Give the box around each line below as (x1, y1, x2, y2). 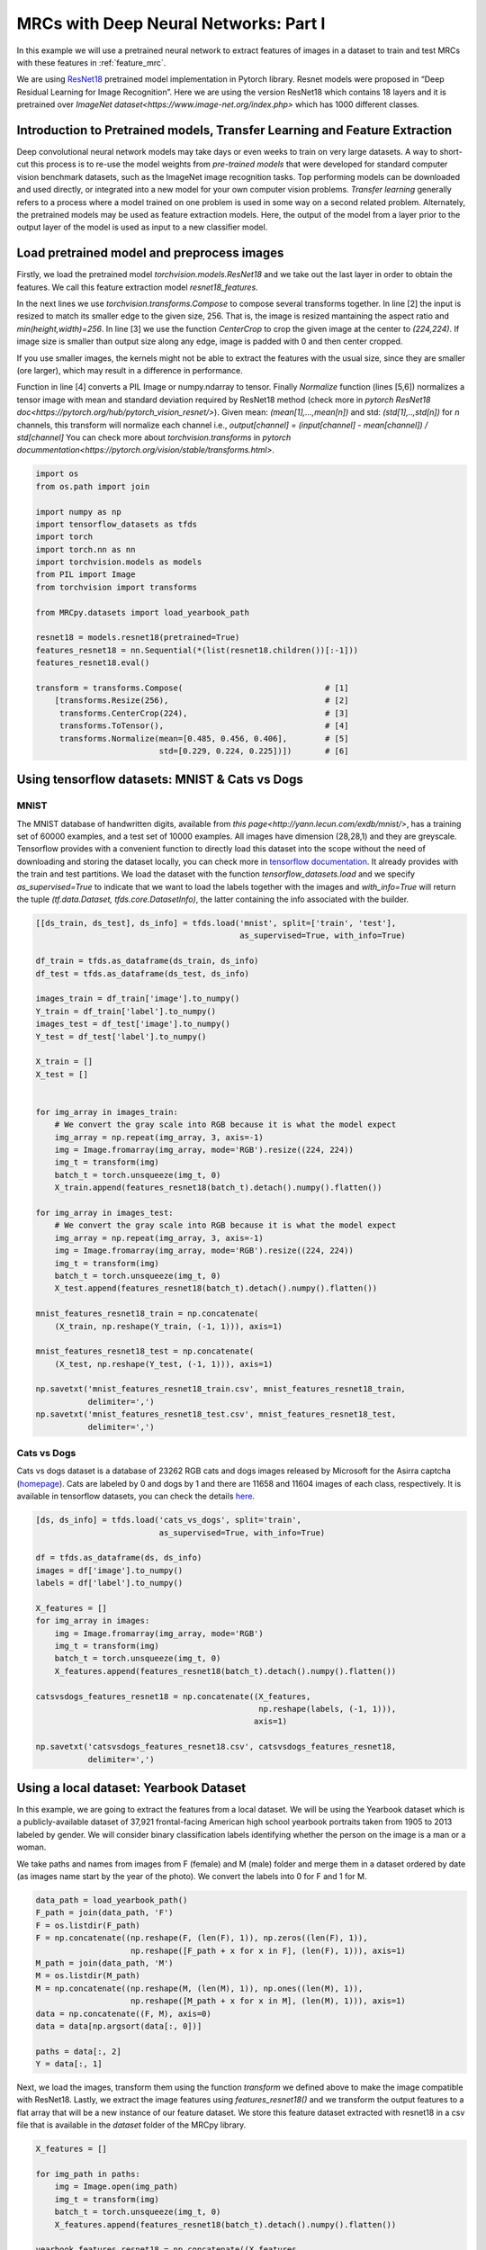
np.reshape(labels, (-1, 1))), (257, 1704, 397, 1714)
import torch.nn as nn (35, 544, 136, 554)
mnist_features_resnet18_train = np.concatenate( (35, 1309, 259, 1318)
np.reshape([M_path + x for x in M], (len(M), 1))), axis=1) (130, 1996, 407, 2006)
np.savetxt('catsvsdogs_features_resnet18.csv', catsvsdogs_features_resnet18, (35, 1741, 397, 1752)
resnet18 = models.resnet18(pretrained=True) (35, 633, 240, 643)
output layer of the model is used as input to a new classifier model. (16, 221, 268, 233)
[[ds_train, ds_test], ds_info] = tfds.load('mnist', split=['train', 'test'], (35, 918, 397, 928)
